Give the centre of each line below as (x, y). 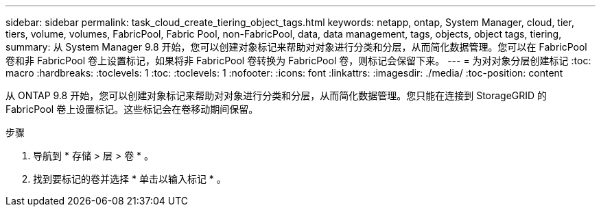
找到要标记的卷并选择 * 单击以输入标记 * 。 (130, 179)
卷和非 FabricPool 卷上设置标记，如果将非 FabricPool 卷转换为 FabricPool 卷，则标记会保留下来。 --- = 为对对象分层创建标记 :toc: (298, 61)
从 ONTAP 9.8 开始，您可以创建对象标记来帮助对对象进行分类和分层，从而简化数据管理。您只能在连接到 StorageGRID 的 (276, 95)
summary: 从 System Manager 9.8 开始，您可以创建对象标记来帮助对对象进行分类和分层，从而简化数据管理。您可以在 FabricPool (296, 47)
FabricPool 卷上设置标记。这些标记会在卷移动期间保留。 (132, 109)
